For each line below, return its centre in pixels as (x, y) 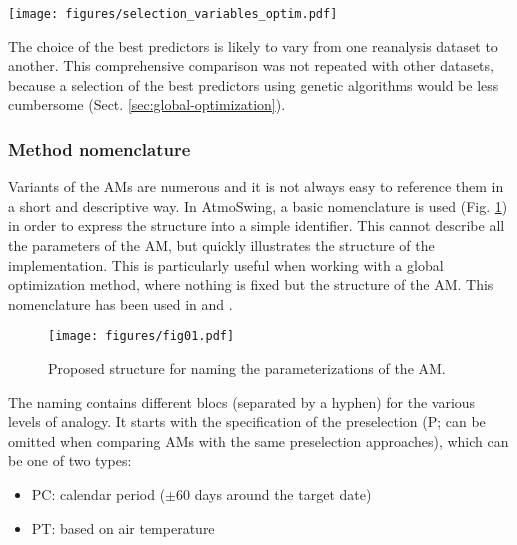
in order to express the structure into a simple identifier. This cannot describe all (256, 225)
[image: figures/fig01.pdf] (141, 336)
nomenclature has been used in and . (120, 303)
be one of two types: (70, 460)
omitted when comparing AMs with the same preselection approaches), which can (258, 440)
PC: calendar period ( (98, 494)
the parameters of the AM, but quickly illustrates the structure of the (221, 245)
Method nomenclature (99, 148)
